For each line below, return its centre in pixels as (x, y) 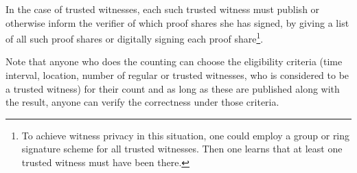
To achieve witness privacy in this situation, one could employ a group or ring (186, 135)
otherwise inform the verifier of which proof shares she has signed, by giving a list (177, 22)
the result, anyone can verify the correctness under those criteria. (142, 102)
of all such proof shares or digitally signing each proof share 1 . (135, 37)
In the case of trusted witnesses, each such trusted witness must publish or (163, 9)
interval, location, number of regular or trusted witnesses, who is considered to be (177, 75)
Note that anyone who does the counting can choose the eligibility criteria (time (174, 61)
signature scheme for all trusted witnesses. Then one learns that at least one (182, 149)
